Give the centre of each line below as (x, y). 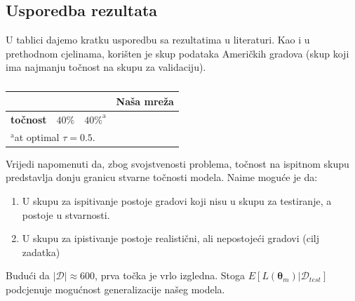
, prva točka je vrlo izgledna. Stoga (170, 275)
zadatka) (41, 252)
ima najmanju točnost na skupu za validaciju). (106, 67)
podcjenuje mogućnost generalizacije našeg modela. (115, 289)
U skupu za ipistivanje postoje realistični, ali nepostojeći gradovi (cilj (171, 238)
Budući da (28, 275)
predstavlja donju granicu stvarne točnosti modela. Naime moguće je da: (162, 177)
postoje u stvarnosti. (66, 214)
